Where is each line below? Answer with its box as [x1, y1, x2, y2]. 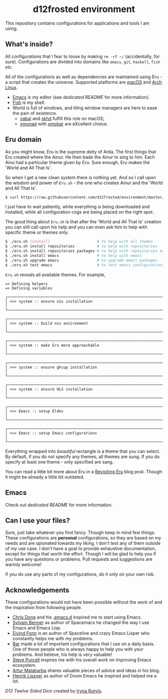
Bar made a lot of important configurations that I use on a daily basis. [12, 641, 155, 647]
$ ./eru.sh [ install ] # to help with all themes [5, 239, 153, 244]
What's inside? [5, 40, 53, 49]
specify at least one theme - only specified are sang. [5, 459, 114, 465]
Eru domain [5, 135, 41, 144]
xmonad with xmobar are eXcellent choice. [19, 120, 108, 126]
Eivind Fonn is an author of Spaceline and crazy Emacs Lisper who [12, 630, 150, 636]
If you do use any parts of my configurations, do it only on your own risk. [5, 571, 155, 578]
